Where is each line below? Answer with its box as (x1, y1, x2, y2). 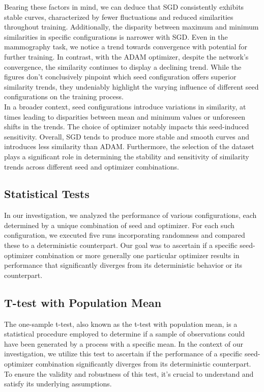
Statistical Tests (4, 186, 90, 202)
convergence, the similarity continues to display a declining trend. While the (4, 61, 242, 72)
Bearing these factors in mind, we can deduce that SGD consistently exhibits (4, 2, 244, 12)
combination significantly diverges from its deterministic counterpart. (36, 358, 251, 369)
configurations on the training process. (4, 91, 124, 102)
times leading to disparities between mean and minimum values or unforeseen (4, 111, 246, 122)
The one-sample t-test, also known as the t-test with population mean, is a (4, 318, 238, 329)
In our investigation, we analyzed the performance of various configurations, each (4, 210, 257, 220)
